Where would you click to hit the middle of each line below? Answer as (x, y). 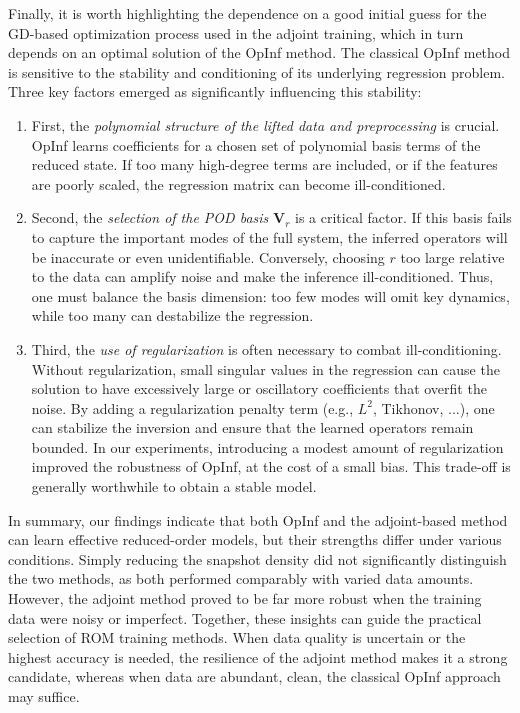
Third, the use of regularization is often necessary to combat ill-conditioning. (266, 348)
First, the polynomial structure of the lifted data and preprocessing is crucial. (265, 124)
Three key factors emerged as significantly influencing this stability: (215, 91)
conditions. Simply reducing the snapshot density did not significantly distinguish (257, 558)
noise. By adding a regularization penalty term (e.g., (192, 407)
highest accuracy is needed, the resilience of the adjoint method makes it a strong (258, 656)
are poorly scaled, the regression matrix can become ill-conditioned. (238, 183)
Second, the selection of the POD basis (150, 217)
